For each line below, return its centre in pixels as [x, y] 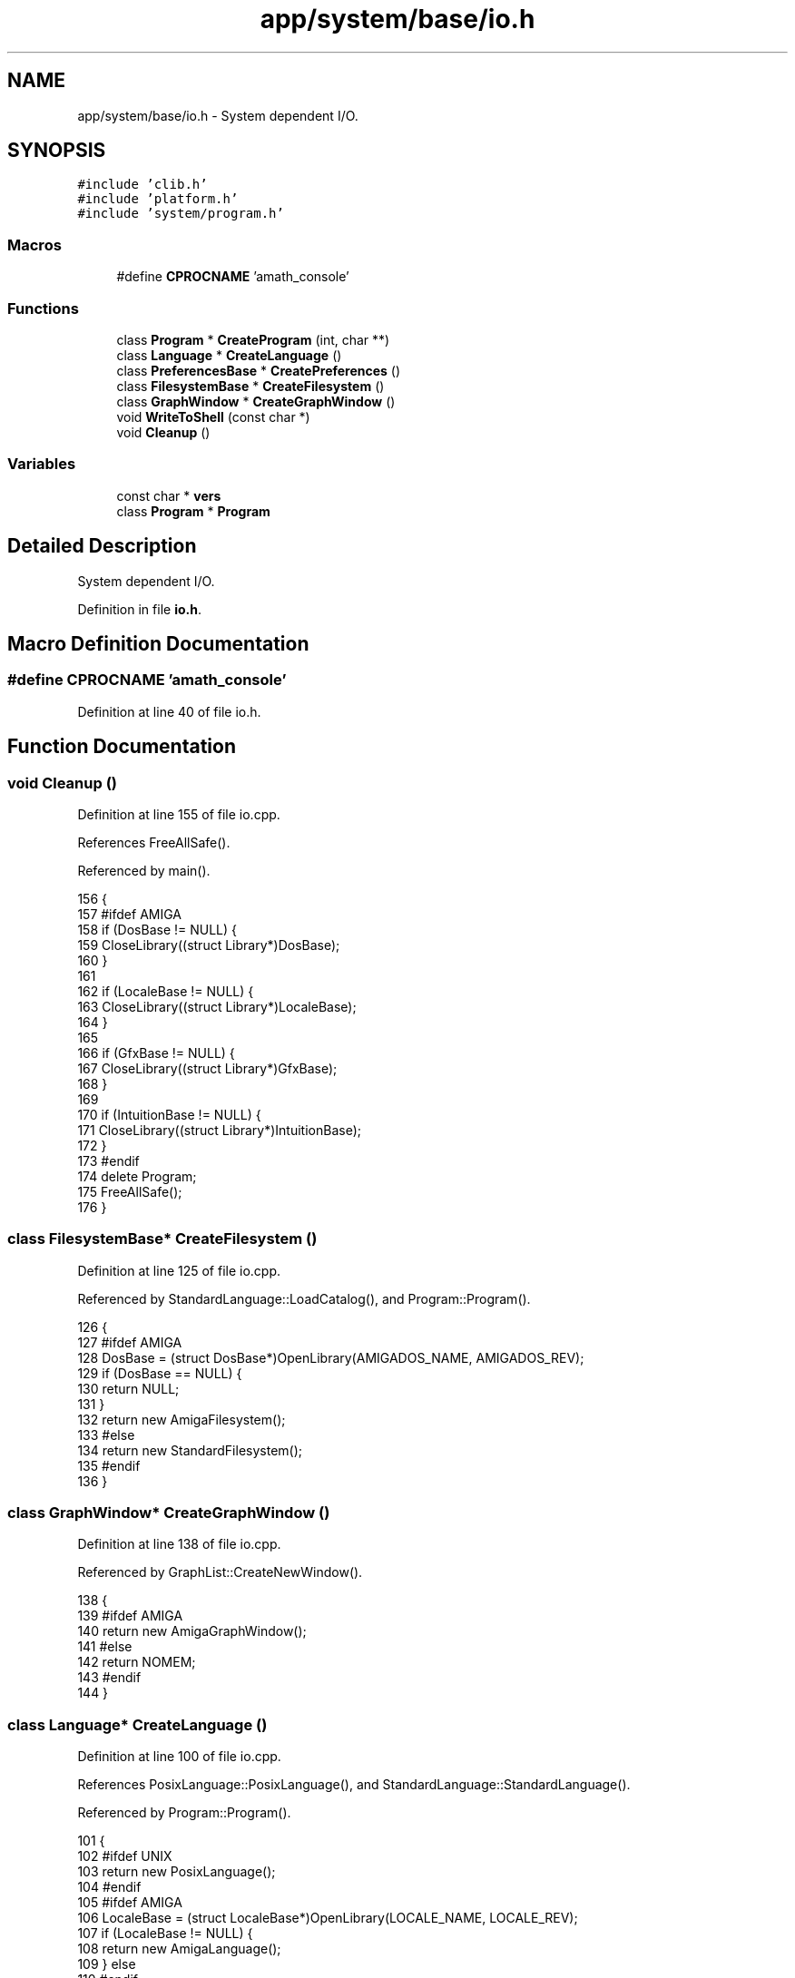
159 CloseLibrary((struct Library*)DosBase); [209, 945]
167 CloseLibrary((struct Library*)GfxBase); [207, 1068]
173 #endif [108, 1160]
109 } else [107, 1964]
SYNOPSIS [57, 151]
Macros [34, 245]
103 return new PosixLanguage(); [177, 1872]
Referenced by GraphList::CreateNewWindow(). [220, 1572]
